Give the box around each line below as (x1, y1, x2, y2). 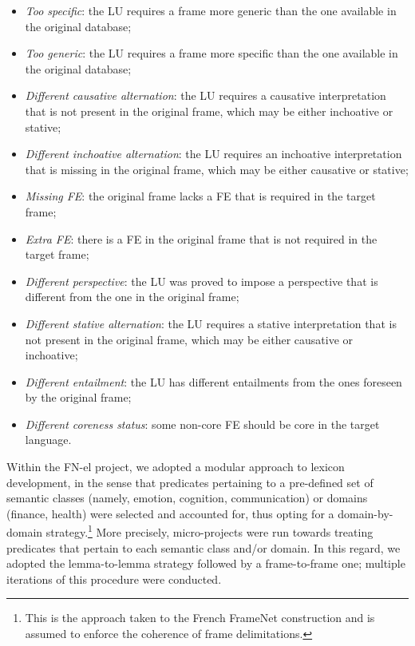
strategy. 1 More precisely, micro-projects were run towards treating (45, 521, 373, 541)
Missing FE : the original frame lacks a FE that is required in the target (25, 188, 376, 204)
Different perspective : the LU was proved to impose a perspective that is (25, 272, 378, 289)
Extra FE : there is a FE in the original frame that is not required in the (25, 230, 377, 247)
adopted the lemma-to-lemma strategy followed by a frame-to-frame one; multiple (6, 555, 405, 572)
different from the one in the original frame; (25, 288, 239, 305)
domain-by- (338, 505, 393, 521)
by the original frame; (25, 389, 132, 406)
